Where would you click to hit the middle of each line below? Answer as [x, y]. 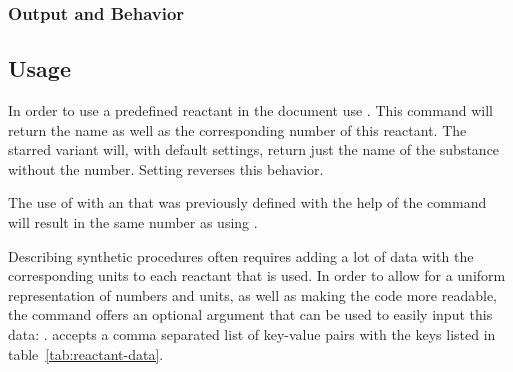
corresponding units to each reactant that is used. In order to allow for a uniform [257, 275]
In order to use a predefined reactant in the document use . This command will [250, 110]
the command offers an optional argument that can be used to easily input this [250, 314]
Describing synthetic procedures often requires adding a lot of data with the [241, 255]
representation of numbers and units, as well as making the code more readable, [253, 294]
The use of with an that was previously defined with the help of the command [247, 202]
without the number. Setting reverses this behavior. [166, 168]
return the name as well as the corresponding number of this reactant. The [237, 129]
